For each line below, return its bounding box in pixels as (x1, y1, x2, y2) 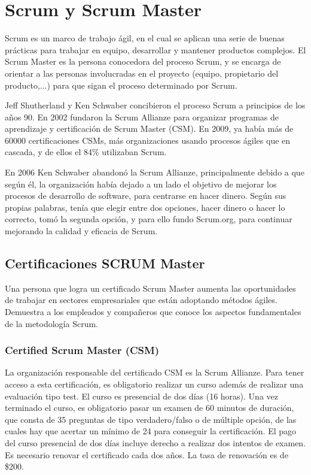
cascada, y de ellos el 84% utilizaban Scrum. (5, 146, 167, 158)
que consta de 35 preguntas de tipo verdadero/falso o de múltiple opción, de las (5, 413, 297, 425)
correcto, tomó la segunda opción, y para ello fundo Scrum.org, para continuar (5, 213, 292, 225)
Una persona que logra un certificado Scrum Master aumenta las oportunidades (5, 282, 296, 294)
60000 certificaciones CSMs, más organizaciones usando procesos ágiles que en (5, 134, 291, 146)
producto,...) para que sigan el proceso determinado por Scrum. (5, 78, 237, 91)
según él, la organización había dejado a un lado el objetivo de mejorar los (5, 177, 277, 190)
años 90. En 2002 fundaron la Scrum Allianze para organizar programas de (5, 110, 279, 123)
